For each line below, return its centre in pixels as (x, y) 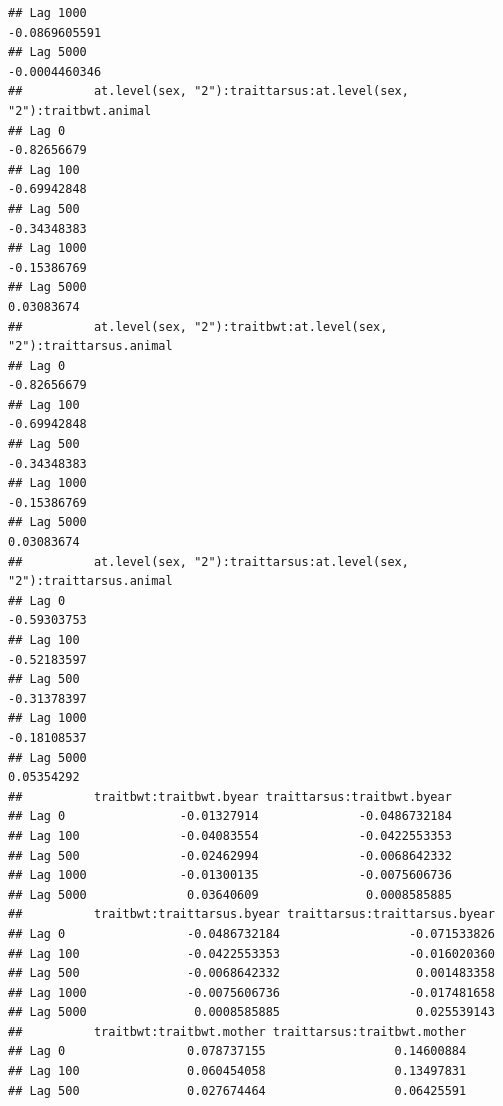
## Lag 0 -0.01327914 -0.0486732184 (230, 816)
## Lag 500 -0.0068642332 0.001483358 (251, 973)
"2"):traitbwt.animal (80, 110)
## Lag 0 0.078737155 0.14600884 (237, 1051)
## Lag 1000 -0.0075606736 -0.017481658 (251, 992)
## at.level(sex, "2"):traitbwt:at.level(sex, (198, 326)
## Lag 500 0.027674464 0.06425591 (237, 1090)
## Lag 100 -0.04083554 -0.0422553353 (230, 835)
